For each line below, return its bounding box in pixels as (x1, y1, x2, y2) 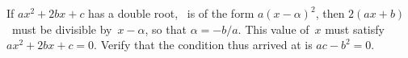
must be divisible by (11, 20, 112, 37)
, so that (145, 20, 187, 37)
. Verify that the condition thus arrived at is (94, 36, 313, 53)
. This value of (238, 20, 309, 37)
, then (315, 5, 345, 21)
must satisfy (325, 20, 385, 37)
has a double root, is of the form (88, 5, 254, 21)
